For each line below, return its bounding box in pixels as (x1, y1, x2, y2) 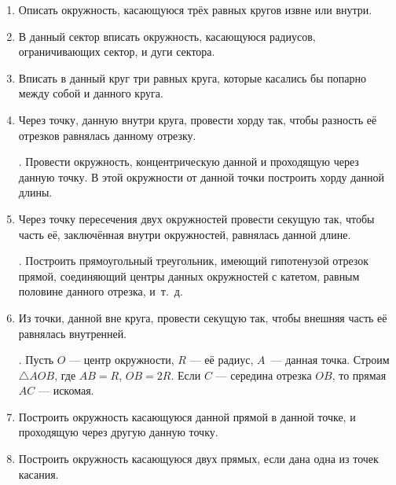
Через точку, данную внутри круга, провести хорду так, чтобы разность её (18, 111, 377, 127)
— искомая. (38, 382, 94, 399)
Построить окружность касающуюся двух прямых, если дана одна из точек (18, 450, 379, 467)
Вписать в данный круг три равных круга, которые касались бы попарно (18, 69, 366, 86)
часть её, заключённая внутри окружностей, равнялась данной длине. (18, 226, 351, 242)
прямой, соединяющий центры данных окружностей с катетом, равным (18, 267, 360, 284)
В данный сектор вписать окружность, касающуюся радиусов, (18, 28, 316, 44)
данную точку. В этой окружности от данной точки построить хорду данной (18, 168, 385, 185)
